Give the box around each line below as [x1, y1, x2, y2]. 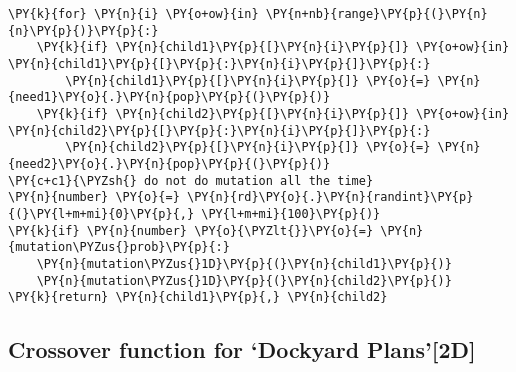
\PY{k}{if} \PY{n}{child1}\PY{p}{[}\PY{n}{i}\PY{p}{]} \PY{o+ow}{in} [36, 40, 510, 55]
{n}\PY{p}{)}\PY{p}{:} [8, 23, 159, 38]
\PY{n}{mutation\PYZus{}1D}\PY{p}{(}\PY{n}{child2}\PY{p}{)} [36, 273, 452, 288]
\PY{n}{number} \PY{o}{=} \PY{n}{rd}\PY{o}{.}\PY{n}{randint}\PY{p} [8, 190, 474, 205]
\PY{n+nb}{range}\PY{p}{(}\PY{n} [265, 7, 488, 21]
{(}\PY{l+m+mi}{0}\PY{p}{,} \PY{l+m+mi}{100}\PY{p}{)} [8, 206, 381, 221]
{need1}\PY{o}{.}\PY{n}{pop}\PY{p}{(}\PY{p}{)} [8, 90, 331, 105]
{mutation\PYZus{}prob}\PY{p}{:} [8, 240, 230, 255]
